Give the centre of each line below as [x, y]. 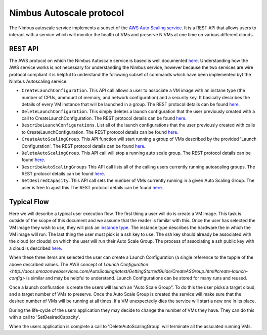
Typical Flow [29, 201]
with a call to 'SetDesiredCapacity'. [45, 317]
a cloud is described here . [36, 248]
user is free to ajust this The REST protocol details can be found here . [92, 187]
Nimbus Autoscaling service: [38, 81]
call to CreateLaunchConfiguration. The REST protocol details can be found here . [104, 118]
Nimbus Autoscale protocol [67, 13]
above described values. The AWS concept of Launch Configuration [79, 264]
